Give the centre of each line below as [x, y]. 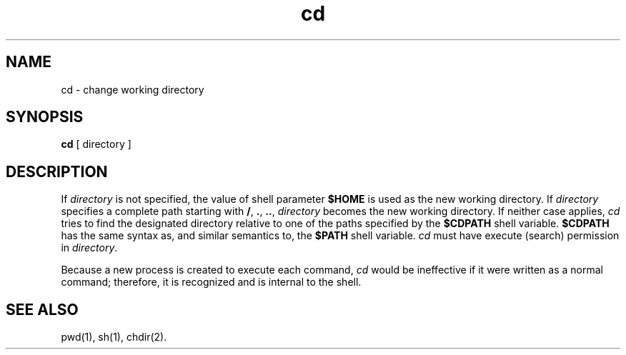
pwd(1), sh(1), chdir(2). [114, 337]
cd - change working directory [133, 89]
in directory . [89, 248]
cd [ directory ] [96, 144]
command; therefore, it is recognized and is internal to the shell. [211, 282]
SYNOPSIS [45, 117]
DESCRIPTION [57, 171]
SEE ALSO [42, 309]
